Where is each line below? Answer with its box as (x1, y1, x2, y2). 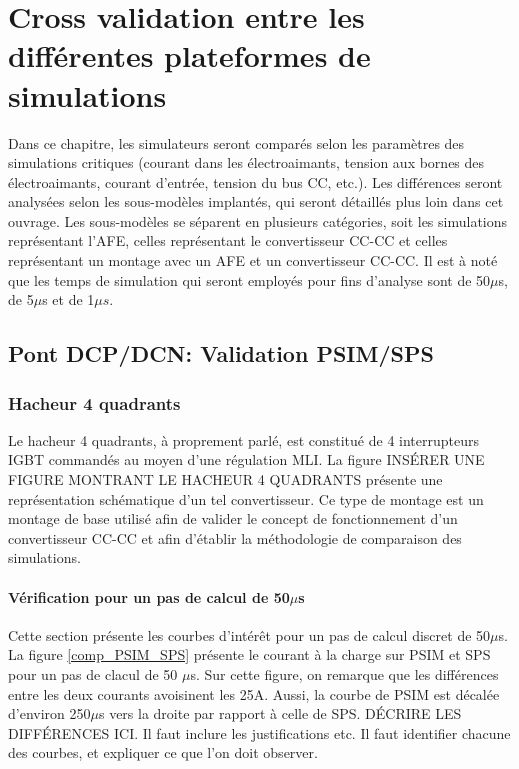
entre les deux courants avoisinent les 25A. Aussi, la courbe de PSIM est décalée (8, 683, 500, 704)
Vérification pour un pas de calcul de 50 (8, 586, 290, 607)
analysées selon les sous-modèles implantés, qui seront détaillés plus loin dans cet (8, 191, 504, 212)
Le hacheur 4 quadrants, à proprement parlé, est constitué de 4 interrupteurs (8, 429, 479, 450)
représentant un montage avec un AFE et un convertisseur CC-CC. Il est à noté (8, 250, 498, 271)
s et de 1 (42, 289, 95, 310)
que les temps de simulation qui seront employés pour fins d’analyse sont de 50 (8, 269, 491, 290)
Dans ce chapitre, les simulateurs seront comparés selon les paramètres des (8, 132, 465, 153)
